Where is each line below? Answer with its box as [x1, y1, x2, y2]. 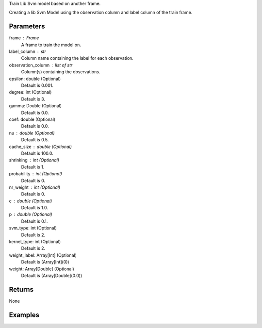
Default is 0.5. [21, 137, 49, 143]
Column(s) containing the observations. [21, 69, 100, 75]
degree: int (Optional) [9, 89, 52, 95]
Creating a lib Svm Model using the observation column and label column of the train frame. [9, 10, 193, 16]
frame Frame [9, 35, 39, 41]
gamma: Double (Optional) [9, 103, 62, 109]
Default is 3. [21, 96, 46, 102]
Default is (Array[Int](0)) [21, 259, 70, 265]
